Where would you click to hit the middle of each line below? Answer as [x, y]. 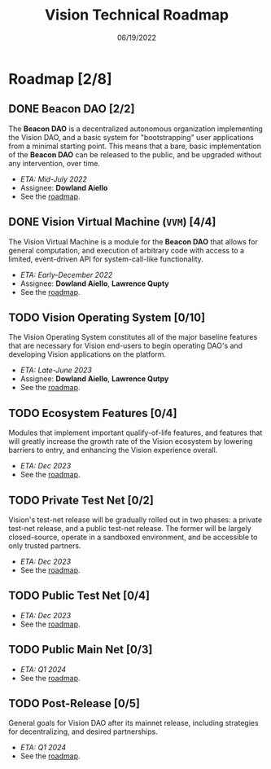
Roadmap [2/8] [60, 79]
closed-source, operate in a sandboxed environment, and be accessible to [133, 537]
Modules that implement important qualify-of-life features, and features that [135, 433]
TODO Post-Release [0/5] [74, 703]
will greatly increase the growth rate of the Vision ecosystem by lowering [131, 442]
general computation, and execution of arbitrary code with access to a [127, 250]
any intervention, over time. [54, 163]
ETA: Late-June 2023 [56, 370]
